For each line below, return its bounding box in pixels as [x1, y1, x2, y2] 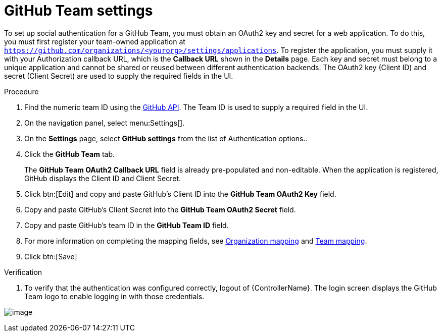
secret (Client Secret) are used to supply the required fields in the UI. [4, 71, 233, 80]
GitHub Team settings [4, 2, 153, 19]
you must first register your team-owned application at [4, 37, 185, 46]
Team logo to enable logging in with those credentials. [24, 292, 205, 301]
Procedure [4, 87, 39, 96]
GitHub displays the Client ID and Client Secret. [24, 174, 181, 183]
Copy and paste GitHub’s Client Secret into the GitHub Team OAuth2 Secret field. [24, 205, 296, 214]
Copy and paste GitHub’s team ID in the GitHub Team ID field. [24, 220, 229, 230]
